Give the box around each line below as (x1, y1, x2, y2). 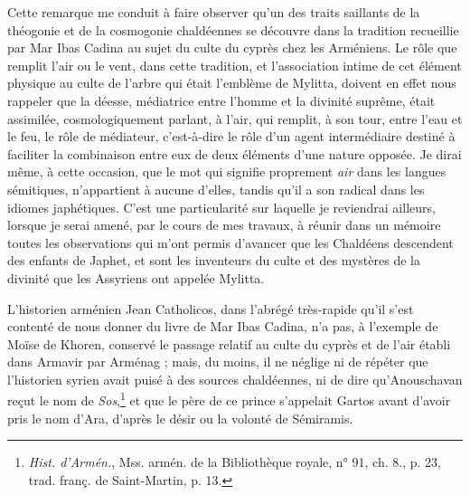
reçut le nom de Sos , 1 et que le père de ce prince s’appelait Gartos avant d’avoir (7, 388, 451, 410)
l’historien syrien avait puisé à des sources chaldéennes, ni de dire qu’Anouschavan (7, 369, 463, 388)
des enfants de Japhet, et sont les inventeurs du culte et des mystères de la (7, 251, 420, 270)
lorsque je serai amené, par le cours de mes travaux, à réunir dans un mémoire (7, 215, 441, 234)
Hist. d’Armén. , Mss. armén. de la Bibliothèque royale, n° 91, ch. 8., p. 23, (28, 452, 441, 471)
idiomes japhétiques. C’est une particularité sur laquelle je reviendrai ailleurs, (7, 197, 436, 216)
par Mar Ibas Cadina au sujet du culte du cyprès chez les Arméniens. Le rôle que (7, 38, 457, 57)
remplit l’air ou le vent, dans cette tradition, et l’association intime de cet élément (7, 55, 462, 74)
